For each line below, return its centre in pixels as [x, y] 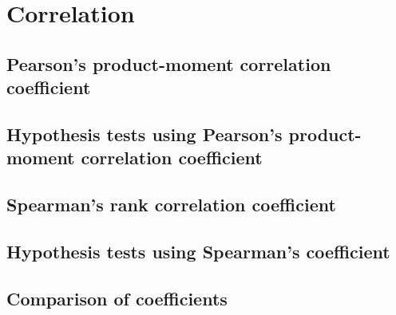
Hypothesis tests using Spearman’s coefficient [198, 251]
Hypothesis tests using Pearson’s [145, 134]
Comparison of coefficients [117, 298]
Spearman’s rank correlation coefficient [171, 205]
